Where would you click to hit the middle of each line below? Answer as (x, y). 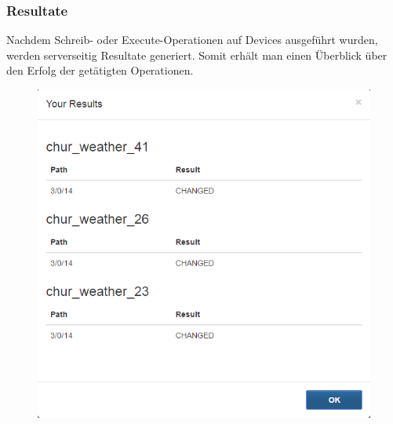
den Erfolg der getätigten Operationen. (100, 70)
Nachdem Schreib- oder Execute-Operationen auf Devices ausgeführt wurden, (192, 40)
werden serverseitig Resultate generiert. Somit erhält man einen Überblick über (197, 55)
